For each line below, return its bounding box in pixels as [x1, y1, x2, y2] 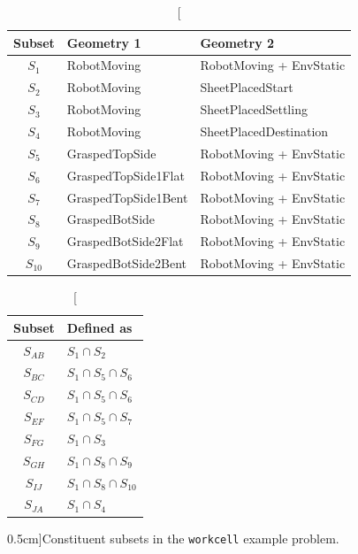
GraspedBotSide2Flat [66, 232, 184, 250]
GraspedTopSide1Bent [66, 188, 188, 206]
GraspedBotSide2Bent [66, 254, 187, 273]
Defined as [66, 318, 133, 336]
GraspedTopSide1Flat [66, 165, 185, 184]
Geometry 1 [66, 33, 141, 51]
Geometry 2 [200, 33, 275, 51]
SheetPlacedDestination [200, 121, 329, 140]
